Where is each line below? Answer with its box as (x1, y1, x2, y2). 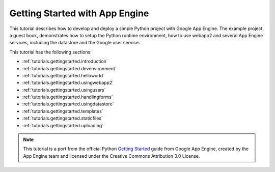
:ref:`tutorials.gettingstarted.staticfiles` (22, 115, 103, 122)
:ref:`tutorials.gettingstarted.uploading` (22, 122, 104, 128)
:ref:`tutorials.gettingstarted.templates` (22, 108, 104, 114)
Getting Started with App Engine (9, 8, 149, 19)
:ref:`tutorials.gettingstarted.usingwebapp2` (22, 79, 114, 86)
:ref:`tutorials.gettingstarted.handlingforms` (22, 94, 113, 100)
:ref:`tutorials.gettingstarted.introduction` (22, 59, 108, 65)
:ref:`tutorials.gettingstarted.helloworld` (22, 72, 104, 78)
